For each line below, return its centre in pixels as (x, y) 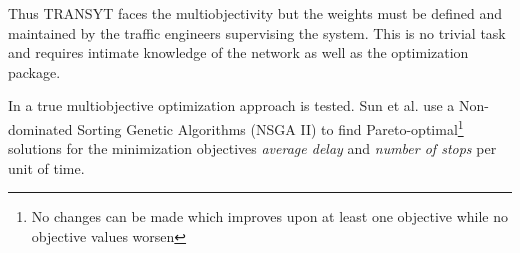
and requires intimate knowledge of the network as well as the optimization (238, 52)
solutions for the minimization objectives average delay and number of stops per (252, 148)
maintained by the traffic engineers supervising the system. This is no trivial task (257, 32)
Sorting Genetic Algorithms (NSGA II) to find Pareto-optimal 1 (270, 127)
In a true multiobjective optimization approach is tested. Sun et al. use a (231, 105)
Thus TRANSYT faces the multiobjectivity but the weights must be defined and (255, 13)
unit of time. (46, 167)
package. (34, 71)
